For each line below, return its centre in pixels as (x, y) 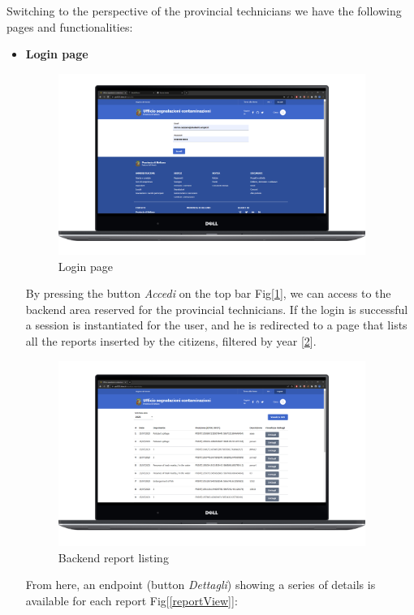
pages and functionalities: (70, 26)
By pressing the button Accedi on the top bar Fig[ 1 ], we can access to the (208, 293)
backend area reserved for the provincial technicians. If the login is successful (217, 309)
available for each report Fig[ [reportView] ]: (132, 600)
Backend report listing (113, 557)
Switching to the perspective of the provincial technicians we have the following (204, 11)
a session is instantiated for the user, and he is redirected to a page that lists (216, 325)
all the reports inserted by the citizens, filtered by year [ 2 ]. (171, 341)
